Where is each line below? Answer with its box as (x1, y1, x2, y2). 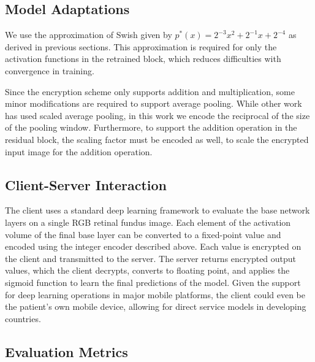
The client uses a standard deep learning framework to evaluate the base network (5, 204, 310, 217)
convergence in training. (5, 64, 94, 77)
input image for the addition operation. (5, 145, 153, 158)
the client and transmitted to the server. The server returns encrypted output (5, 252, 297, 264)
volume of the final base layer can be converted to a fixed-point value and (5, 228, 281, 241)
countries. (5, 312, 41, 325)
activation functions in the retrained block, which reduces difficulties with (5, 52, 281, 65)
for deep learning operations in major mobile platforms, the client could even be (5, 288, 305, 301)
